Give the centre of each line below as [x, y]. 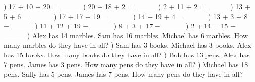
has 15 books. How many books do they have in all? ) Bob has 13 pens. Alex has [127, 54]
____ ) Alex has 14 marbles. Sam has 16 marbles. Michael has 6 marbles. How [126, 35]
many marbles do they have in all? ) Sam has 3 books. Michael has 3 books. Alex [127, 45]
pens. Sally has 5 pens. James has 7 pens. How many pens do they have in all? [124, 74]
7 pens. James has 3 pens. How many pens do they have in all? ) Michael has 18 [126, 64]
